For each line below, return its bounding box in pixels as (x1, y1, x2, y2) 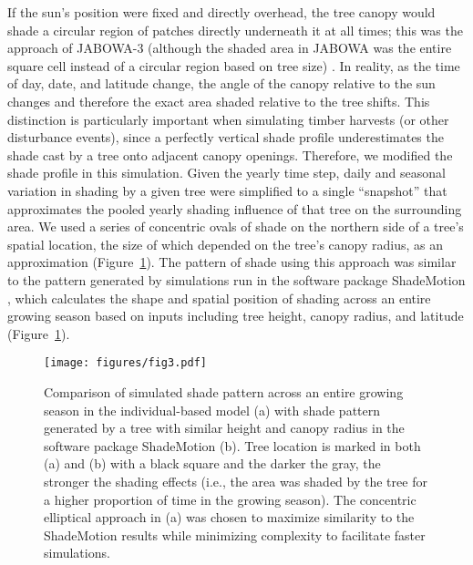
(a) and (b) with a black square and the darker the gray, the (44, 454, 381, 473)
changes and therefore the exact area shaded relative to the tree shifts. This (7, 91, 430, 110)
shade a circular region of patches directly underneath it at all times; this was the (7, 20, 463, 39)
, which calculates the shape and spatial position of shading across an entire (7, 288, 431, 307)
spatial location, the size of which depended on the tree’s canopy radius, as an (7, 234, 444, 253)
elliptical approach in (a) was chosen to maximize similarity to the (44, 508, 415, 527)
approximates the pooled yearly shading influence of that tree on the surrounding (7, 199, 462, 218)
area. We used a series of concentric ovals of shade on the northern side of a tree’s (7, 217, 464, 236)
